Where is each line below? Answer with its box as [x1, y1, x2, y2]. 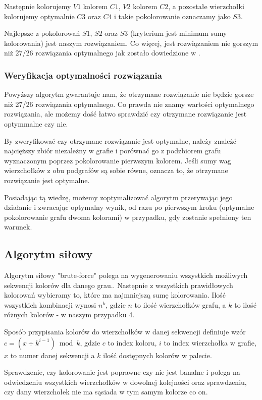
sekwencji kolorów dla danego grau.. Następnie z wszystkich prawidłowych [4, 279, 233, 290]
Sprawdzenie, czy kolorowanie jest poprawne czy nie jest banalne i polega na [4, 367, 240, 377]
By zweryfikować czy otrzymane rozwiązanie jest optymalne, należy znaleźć [4, 135, 236, 146]
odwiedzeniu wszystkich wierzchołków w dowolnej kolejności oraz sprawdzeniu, [4, 376, 247, 387]
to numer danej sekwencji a [10, 350, 95, 360]
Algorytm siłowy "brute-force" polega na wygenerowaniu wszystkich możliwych [4, 270, 248, 280]
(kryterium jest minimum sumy [130, 28, 227, 38]
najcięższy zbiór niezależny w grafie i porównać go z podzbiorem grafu [4, 145, 221, 156]
